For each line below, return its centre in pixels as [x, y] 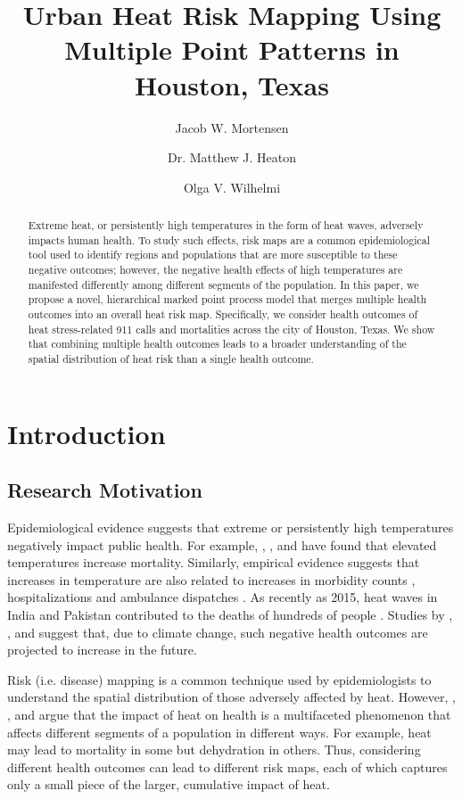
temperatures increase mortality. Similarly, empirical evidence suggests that [214, 562]
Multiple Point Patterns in [232, 49]
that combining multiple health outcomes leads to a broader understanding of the [217, 344]
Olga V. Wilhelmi [232, 187]
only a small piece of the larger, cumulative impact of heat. [169, 784]
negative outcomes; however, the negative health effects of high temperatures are [215, 270]
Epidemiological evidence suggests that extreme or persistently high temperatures [231, 527]
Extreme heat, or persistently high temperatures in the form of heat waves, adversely [226, 225]
